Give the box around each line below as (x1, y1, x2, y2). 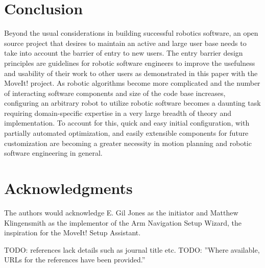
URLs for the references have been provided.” (4, 254, 146, 265)
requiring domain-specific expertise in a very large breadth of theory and (4, 107, 231, 118)
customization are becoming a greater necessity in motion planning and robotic (4, 137, 252, 148)
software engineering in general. (4, 148, 103, 158)
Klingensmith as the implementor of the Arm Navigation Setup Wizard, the (4, 217, 242, 228)
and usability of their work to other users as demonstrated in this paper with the (4, 67, 258, 78)
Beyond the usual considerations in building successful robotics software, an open (4, 28, 258, 38)
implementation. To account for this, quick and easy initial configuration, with (4, 117, 250, 128)
